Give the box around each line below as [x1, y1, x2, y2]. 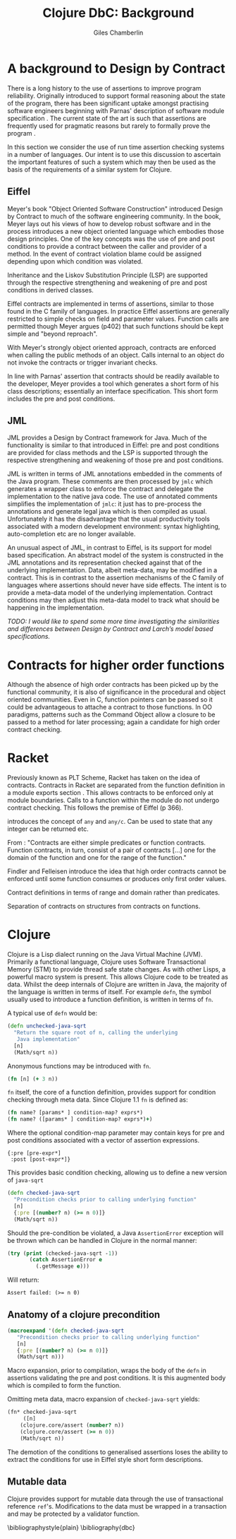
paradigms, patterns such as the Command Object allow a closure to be [7, 710, 216, 719]
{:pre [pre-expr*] [7, 1150, 61, 1157]
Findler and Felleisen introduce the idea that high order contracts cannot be [7, 867, 227, 875]
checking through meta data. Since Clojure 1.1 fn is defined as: [7, 1095, 188, 1104]
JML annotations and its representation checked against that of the [7, 558, 202, 567]
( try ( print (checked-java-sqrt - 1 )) [7, 1249, 118, 1257]
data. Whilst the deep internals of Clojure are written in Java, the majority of [7, 980, 228, 989]
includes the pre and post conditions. [7, 394, 116, 403]
